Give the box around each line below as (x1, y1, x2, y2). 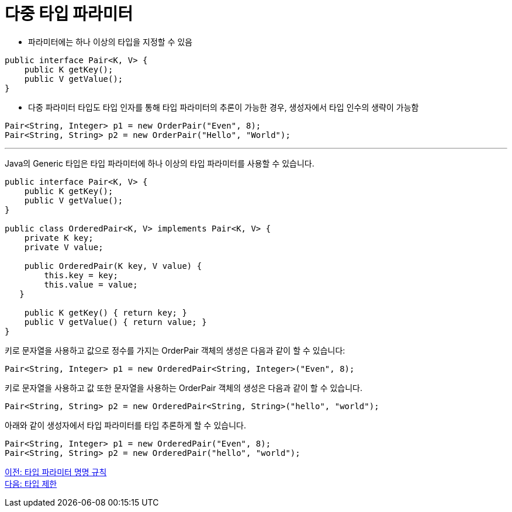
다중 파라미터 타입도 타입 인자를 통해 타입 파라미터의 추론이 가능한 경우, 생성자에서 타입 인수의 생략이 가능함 (28, 102, 419, 112)
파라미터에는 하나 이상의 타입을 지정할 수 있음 (28, 36, 193, 47)
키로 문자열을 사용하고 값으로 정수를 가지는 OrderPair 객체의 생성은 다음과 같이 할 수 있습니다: (5, 345, 345, 355)
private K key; (24, 233, 94, 243)
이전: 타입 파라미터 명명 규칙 (5, 466, 107, 477)
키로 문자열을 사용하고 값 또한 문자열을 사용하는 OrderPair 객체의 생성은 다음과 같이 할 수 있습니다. (5, 382, 363, 393)
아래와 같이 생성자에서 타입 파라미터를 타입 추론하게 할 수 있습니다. (5, 420, 246, 430)
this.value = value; (44, 279, 138, 289)
